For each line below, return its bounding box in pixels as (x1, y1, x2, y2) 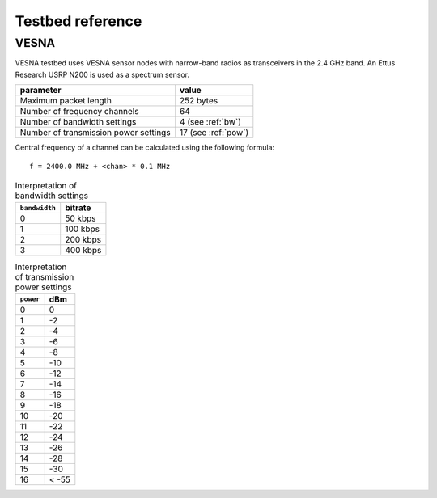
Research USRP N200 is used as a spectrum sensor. (15, 70, 190, 79)
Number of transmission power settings (19, 127, 171, 138)
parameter (19, 85, 62, 96)
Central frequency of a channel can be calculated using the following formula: (15, 142, 275, 153)
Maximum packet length (19, 95, 112, 107)
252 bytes (179, 95, 218, 107)
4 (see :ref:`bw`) (179, 116, 242, 128)
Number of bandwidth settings (19, 116, 137, 128)
